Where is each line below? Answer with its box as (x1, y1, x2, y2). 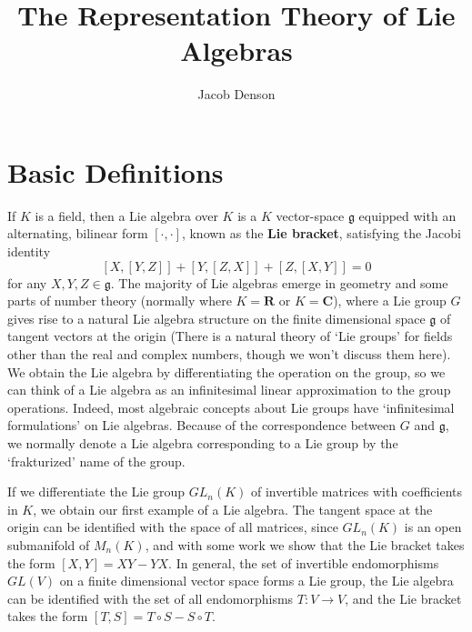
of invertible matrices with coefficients (251, 482, 463, 501)
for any (7, 273, 47, 292)
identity (7, 242, 51, 261)
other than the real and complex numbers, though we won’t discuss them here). (7, 345, 451, 363)
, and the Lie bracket (345, 588, 462, 607)
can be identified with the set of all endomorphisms (7, 588, 294, 607)
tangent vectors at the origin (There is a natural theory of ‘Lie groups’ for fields (7, 326, 453, 346)
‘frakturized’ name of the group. (7, 451, 186, 470)
